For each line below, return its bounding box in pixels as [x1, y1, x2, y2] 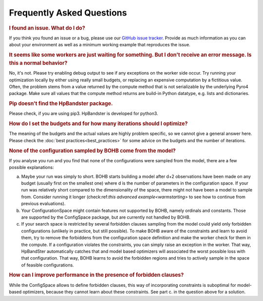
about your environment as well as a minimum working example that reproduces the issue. [9, 42, 190, 48]
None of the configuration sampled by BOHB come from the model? [9, 147, 176, 154]
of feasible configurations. [21, 262, 74, 268]
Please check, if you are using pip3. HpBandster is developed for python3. [9, 111, 158, 116]
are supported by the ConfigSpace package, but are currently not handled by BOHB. [21, 214, 191, 220]
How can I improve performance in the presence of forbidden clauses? [9, 272, 184, 279]
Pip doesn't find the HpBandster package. [9, 100, 113, 107]
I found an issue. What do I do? [9, 24, 85, 31]
